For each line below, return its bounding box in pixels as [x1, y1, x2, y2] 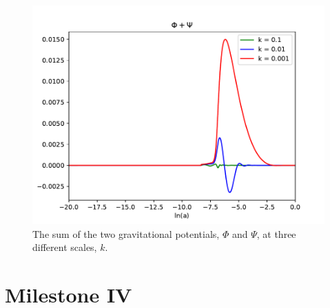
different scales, [32, 240, 97, 254]
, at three [256, 226, 296, 241]
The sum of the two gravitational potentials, [32, 226, 220, 241]
